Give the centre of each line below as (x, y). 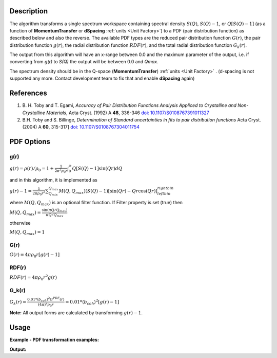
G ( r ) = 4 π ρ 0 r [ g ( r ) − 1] (35, 255)
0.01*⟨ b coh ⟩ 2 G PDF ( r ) (46, 300)
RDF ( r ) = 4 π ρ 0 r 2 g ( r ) (33, 277)
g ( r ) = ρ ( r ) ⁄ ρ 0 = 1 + (32, 169)
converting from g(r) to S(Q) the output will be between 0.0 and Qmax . (84, 62)
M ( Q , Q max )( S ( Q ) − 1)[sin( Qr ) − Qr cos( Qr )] (108, 192)
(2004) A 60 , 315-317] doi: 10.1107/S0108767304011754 (81, 127)
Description (29, 11)
